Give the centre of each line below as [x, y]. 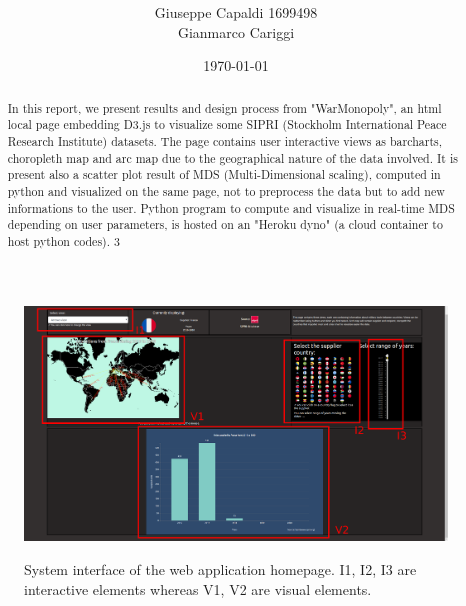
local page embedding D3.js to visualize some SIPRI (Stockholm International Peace [227, 124]
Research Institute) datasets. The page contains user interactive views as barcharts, [225, 141]
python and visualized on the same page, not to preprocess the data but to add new [226, 190]
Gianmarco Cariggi [236, 31]
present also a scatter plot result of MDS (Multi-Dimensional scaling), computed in [224, 174]
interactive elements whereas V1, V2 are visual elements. [198, 588]
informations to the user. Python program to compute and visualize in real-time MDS [231, 207]
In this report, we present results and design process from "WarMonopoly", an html [224, 107]
